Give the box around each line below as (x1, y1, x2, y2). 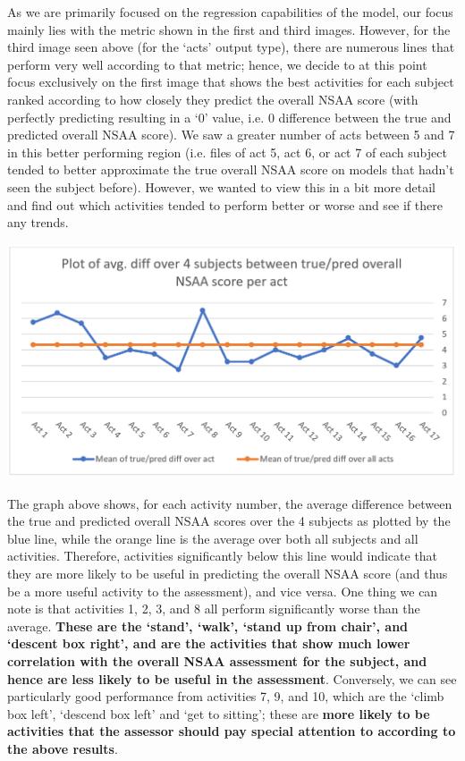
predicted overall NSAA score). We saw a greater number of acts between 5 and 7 (7, 125, 455, 144)
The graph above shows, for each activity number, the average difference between (7, 494, 452, 512)
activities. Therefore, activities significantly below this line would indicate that (7, 546, 438, 565)
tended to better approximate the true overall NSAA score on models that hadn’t (7, 160, 454, 179)
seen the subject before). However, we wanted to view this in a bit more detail (7, 177, 436, 196)
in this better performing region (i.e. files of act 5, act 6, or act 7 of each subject (7, 142, 447, 161)
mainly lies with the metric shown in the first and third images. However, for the (7, 20, 451, 38)
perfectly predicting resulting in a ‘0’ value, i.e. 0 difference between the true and (7, 107, 452, 126)
